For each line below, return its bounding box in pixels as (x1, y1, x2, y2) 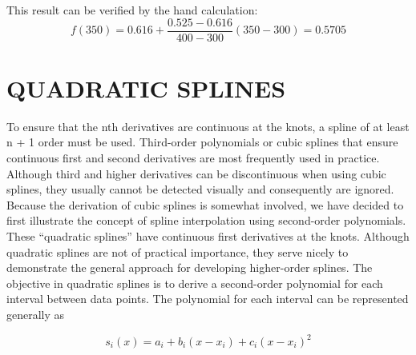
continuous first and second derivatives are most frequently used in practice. (6, 149, 380, 166)
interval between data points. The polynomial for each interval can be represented (6, 290, 409, 307)
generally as (6, 305, 65, 322)
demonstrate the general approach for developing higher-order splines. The (6, 259, 373, 276)
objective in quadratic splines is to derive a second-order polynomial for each (6, 274, 383, 291)
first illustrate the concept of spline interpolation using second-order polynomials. (6, 212, 406, 229)
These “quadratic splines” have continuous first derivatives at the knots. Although (6, 227, 410, 244)
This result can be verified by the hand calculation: (6, 2, 258, 18)
